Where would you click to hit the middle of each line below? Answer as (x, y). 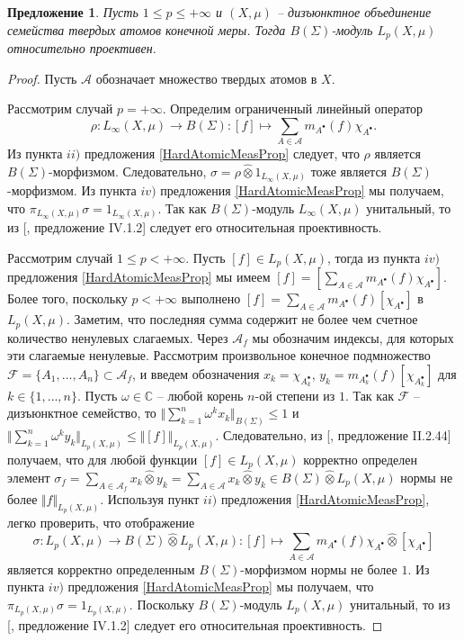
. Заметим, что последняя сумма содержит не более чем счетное (242, 319)
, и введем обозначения (196, 373)
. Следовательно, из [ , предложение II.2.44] (333, 435)
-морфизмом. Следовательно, (128, 171)
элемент (29, 477)
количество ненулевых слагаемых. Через (118, 337)
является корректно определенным (101, 569)
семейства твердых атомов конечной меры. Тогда (147, 29)
